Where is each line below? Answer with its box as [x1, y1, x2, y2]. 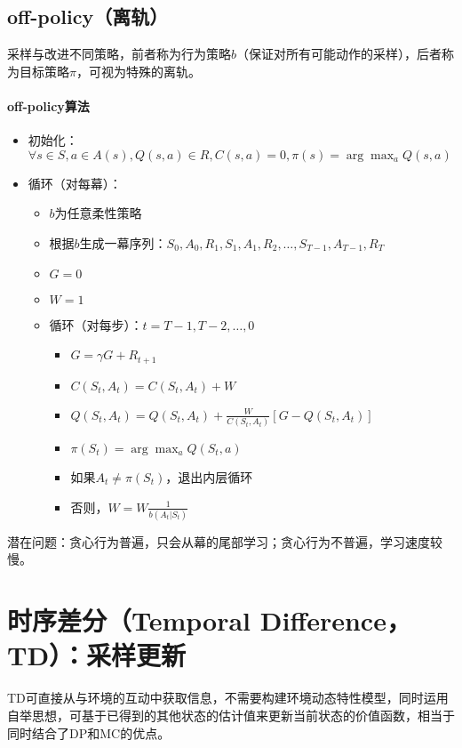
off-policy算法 [7, 96, 90, 115]
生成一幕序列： [79, 233, 167, 252]
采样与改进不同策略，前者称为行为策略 [7, 44, 231, 63]
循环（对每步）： [49, 315, 143, 334]
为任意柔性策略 [54, 204, 142, 222]
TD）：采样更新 [7, 637, 187, 673]
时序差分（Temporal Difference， [7, 602, 411, 639]
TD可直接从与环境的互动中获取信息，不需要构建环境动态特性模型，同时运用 [7, 688, 449, 707]
